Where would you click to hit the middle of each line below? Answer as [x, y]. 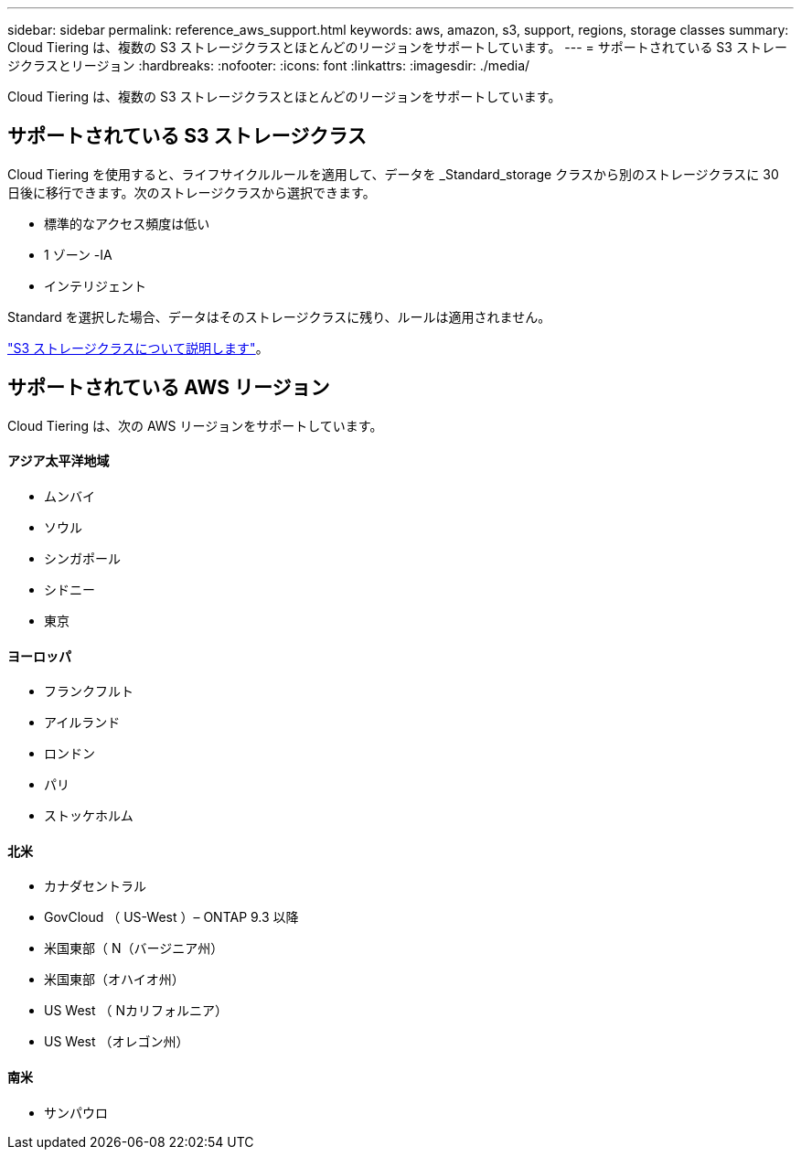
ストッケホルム [89, 816]
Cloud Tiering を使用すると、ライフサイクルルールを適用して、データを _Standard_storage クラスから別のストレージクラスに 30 [393, 174]
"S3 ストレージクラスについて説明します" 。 [138, 348]
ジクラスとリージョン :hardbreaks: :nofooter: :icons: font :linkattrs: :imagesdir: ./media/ [269, 65]
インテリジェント [95, 285]
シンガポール [82, 558]
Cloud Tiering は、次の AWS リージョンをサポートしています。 [195, 425]
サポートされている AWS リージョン [169, 388]
